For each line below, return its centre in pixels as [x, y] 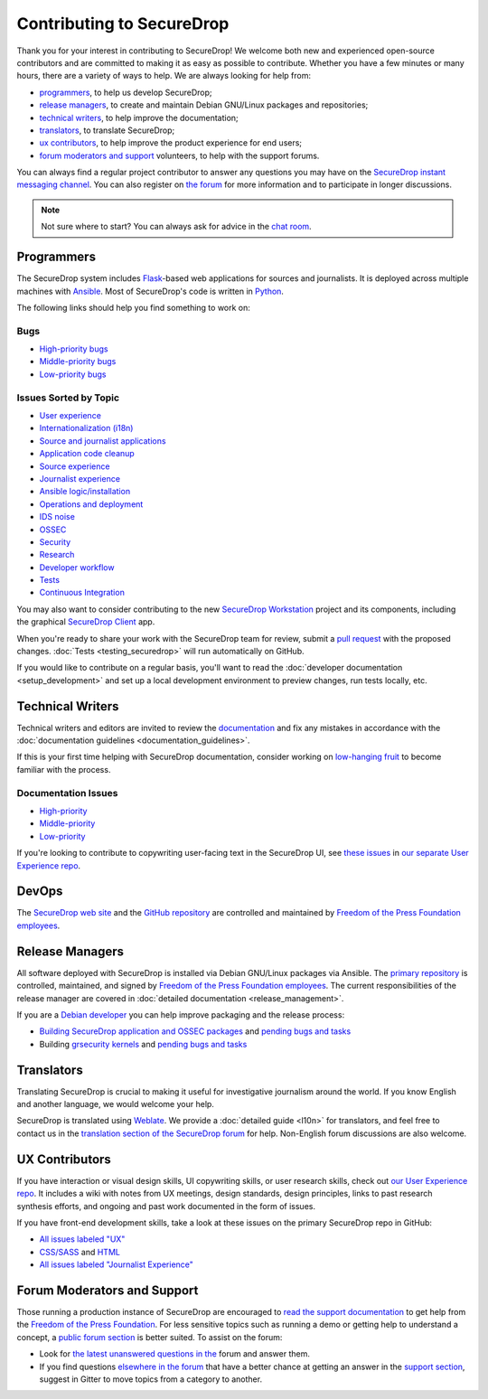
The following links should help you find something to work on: [133, 307]
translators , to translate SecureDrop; [107, 130]
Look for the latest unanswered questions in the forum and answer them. [175, 1354]
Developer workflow [77, 567]
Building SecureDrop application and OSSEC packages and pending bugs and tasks [195, 1031]
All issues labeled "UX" [82, 1239]
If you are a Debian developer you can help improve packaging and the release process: [181, 1014]
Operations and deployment [91, 504]
